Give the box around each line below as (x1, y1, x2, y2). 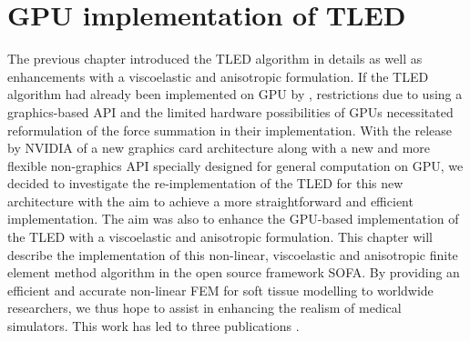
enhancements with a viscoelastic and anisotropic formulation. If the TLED (7, 66, 429, 85)
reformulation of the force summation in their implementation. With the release (7, 120, 453, 139)
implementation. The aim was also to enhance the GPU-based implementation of (7, 209, 459, 228)
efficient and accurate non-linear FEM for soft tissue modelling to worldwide (7, 280, 434, 299)
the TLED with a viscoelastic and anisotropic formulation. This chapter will (7, 227, 433, 246)
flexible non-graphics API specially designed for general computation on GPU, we (7, 155, 464, 175)
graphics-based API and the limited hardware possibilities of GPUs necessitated (7, 102, 454, 121)
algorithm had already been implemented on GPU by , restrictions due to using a (7, 85, 463, 104)
